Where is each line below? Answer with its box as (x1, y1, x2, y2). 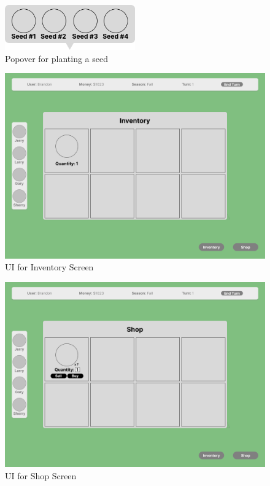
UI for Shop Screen (5, 469, 77, 482)
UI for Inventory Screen (5, 261, 94, 273)
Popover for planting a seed (5, 52, 108, 65)
